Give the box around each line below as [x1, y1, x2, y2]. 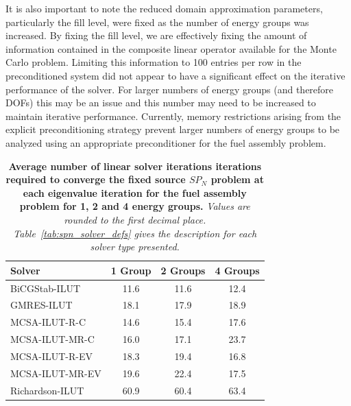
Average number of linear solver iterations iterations [8, 158, 262, 173]
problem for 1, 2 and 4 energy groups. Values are [19, 199, 250, 213]
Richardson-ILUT [10, 383, 84, 397]
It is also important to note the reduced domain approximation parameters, [5, 1, 323, 15]
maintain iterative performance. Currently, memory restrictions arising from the [5, 108, 341, 123]
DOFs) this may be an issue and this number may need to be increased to [5, 95, 316, 110]
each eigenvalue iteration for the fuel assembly [23, 185, 247, 200]
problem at [210, 172, 264, 187]
